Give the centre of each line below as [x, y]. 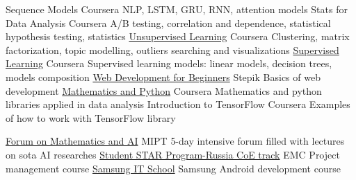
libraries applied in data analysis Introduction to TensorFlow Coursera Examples [178, 104]
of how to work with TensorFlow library [91, 117]
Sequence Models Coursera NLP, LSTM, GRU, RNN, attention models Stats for [177, 9]
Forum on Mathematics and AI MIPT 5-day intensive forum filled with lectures [175, 141]
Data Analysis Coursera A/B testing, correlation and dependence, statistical [168, 22]
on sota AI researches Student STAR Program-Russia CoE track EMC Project [173, 154]
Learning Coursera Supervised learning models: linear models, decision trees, [169, 63]
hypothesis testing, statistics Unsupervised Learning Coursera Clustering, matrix [178, 36]
